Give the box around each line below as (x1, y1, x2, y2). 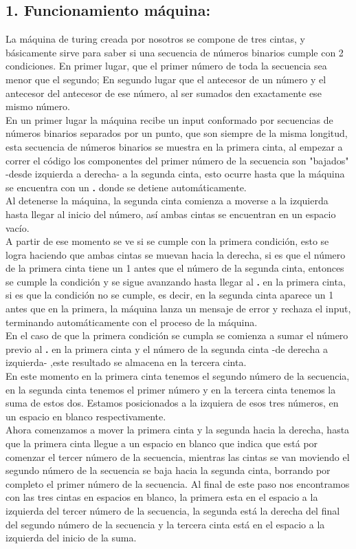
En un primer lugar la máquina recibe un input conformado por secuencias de (5, 112, 333, 127)
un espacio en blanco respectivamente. (5, 409, 166, 423)
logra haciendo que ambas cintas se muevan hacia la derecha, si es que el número (5, 247, 346, 261)
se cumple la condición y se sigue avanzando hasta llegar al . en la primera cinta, (5, 274, 346, 288)
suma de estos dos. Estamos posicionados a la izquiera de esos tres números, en (5, 396, 339, 410)
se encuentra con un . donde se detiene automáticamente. (5, 180, 247, 194)
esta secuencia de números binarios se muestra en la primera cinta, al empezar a (5, 139, 343, 153)
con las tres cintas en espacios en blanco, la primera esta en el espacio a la (5, 490, 318, 504)
